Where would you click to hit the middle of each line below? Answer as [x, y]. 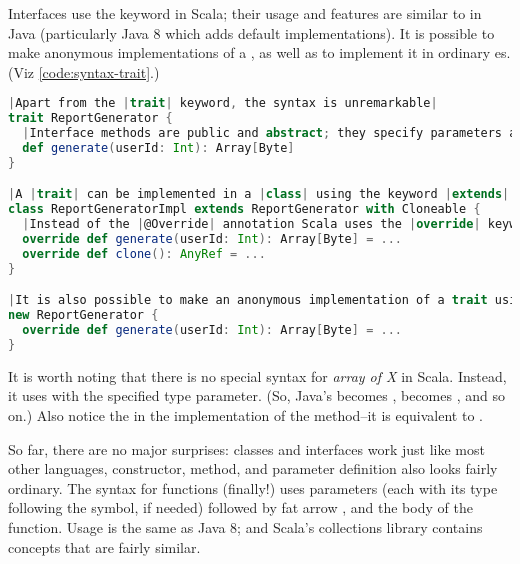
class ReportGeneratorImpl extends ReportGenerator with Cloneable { [244, 209]
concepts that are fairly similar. [104, 546]
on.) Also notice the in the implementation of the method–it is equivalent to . [245, 415]
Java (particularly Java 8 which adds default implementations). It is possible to [251, 32]
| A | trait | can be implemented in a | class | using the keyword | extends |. [262, 194]
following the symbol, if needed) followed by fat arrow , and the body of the [240, 507]
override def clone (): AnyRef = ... [144, 253]
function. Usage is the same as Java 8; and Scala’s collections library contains [245, 526]
